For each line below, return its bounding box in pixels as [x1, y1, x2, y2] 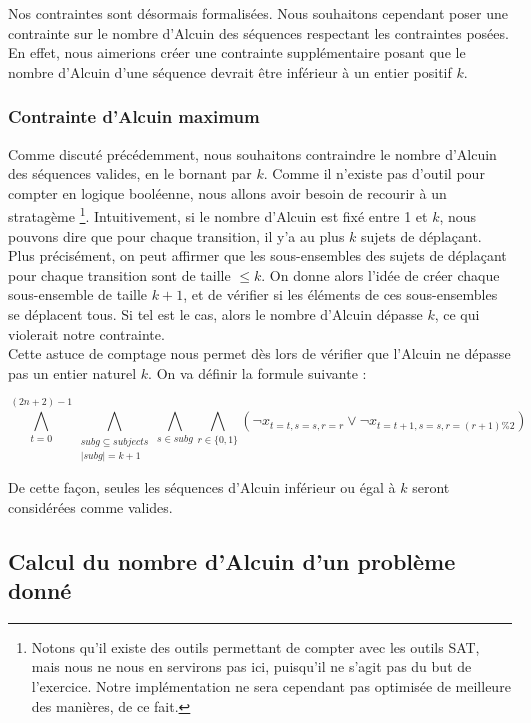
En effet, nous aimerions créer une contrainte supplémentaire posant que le [8, 42, 466, 63]
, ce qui [434, 304, 480, 324]
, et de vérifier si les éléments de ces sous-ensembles [183, 284, 498, 305]
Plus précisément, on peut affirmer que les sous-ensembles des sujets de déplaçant [8, 245, 507, 266]
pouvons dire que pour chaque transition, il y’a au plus [8, 225, 345, 246]
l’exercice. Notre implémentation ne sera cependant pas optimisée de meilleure [31, 675, 511, 696]
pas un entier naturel [8, 362, 137, 383]
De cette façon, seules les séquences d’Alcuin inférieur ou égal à [8, 476, 396, 497]
